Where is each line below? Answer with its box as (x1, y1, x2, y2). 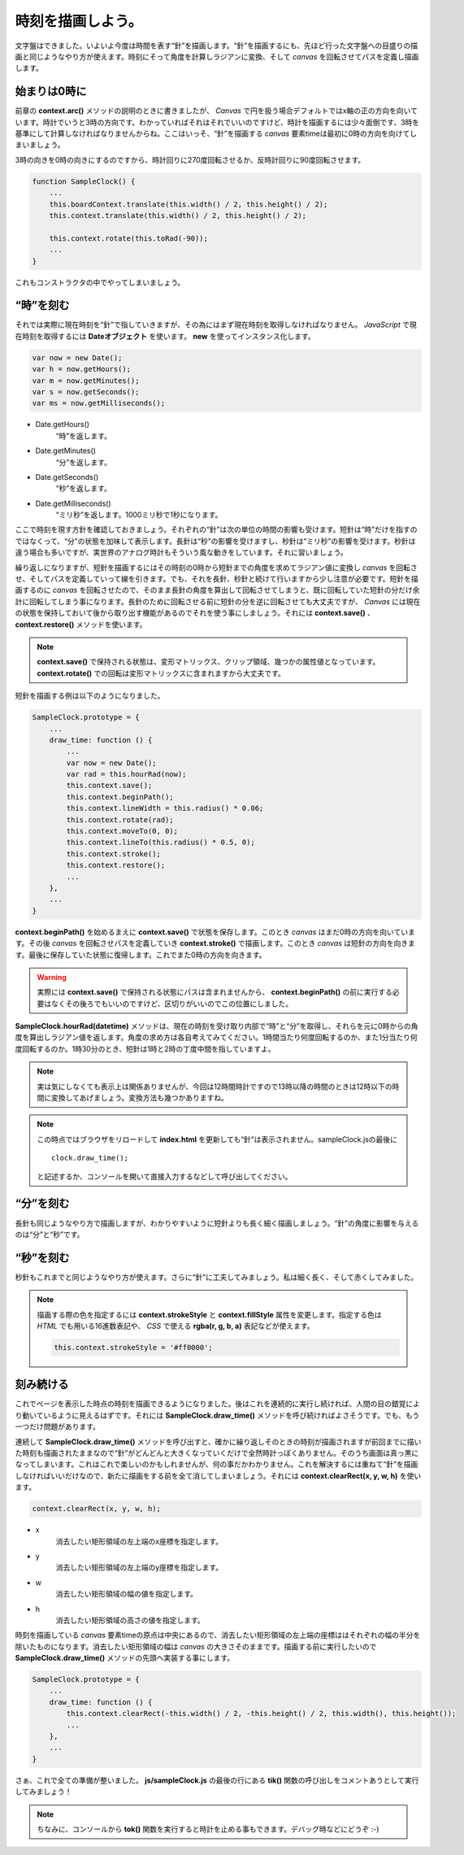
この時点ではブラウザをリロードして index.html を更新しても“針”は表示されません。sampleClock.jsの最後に (37, 1134, 398, 1144)
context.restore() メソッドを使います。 (15, 619, 147, 629)
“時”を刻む (15, 298, 70, 312)
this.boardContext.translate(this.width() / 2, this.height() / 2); (49, 199, 328, 209)
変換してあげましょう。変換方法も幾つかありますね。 (50, 1093, 229, 1103)
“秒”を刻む (15, 1251, 70, 1265)
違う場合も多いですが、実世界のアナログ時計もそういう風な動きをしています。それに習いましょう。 (15, 547, 349, 557)
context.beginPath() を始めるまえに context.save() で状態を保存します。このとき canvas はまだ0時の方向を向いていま (15, 927, 416, 937)
